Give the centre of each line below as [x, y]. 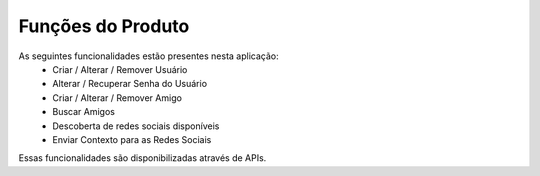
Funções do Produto [104, 26]
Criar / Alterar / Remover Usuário [120, 69]
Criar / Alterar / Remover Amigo [117, 97]
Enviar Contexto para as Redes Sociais [132, 139]
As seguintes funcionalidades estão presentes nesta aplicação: [148, 56]
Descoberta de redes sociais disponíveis [136, 126]
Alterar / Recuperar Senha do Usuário [130, 84]
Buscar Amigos [83, 112]
